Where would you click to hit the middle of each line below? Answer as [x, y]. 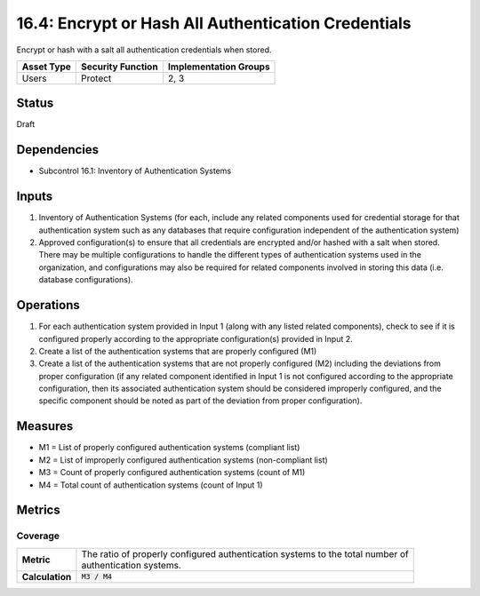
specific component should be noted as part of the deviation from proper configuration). [200, 401]
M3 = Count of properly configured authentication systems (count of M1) [172, 473]
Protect [96, 78]
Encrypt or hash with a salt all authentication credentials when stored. [144, 50]
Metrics [39, 510]
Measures [45, 426]
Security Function [120, 67]
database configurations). [86, 280]
